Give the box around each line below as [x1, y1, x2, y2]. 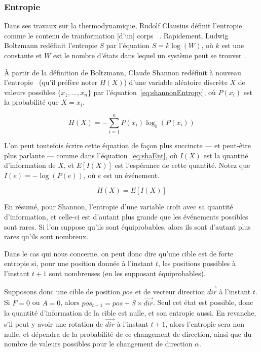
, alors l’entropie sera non [165, 318, 245, 329]
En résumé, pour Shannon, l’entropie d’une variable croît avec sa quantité [4, 201, 233, 212]
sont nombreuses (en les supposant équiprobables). [49, 268, 206, 279]
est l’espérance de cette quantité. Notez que [115, 160, 250, 170]
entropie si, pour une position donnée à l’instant [4, 258, 154, 269]
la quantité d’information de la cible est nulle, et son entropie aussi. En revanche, [4, 307, 256, 318]
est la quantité [203, 150, 248, 160]
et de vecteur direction [135, 286, 205, 296]
